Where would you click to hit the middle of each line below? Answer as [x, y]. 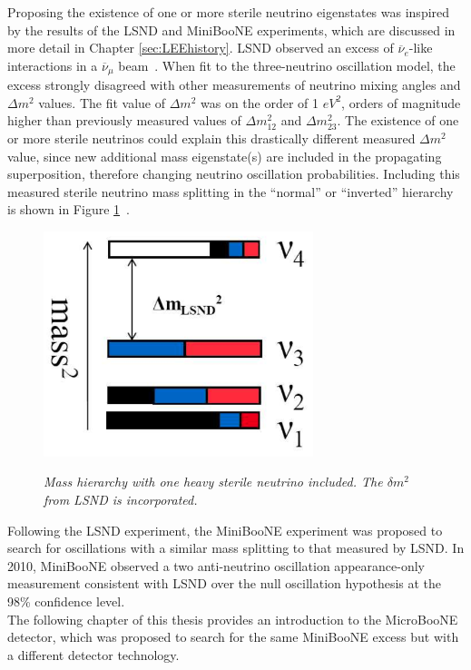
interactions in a [53, 65]
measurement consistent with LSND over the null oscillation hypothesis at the [225, 583]
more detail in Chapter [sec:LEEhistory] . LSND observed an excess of [201, 48]
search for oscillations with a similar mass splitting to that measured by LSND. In [236, 548]
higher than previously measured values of [124, 120]
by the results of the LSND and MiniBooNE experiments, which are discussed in [231, 30]
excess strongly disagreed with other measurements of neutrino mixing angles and [234, 85]
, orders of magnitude [401, 102]
